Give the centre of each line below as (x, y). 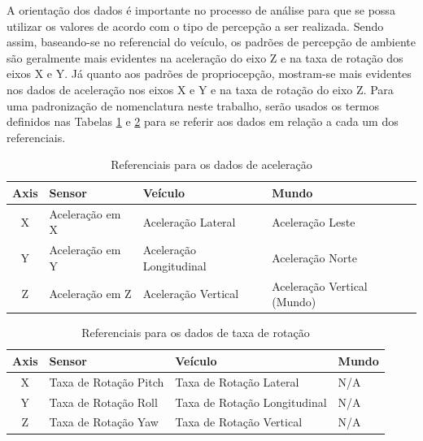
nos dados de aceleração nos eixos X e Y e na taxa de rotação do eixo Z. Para (200, 89)
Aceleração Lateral (189, 221)
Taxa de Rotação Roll (103, 402)
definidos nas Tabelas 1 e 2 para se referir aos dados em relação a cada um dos (203, 121)
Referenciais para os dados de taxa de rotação (196, 333)
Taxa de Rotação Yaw (104, 422)
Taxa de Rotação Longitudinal (251, 402)
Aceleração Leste (314, 221)
